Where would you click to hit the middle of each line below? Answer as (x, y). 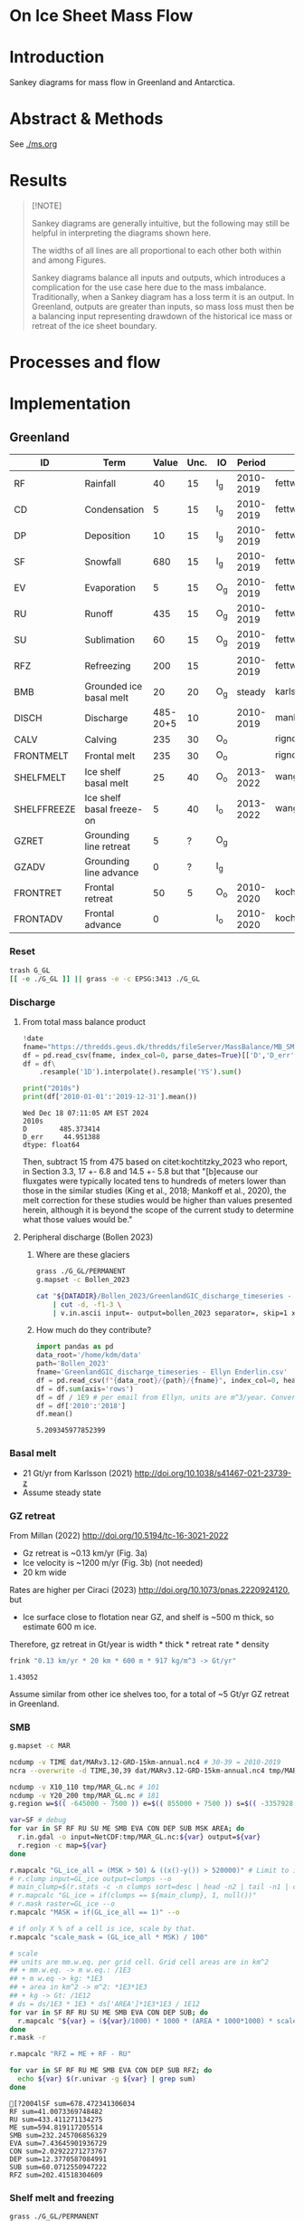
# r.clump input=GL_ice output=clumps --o (90, 1878)
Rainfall (100, 484)
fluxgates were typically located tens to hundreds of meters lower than (154, 1181)
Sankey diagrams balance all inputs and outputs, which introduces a (158, 278)
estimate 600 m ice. (60, 1627)
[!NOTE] (47, 206)
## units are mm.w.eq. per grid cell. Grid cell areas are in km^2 (139, 1962)
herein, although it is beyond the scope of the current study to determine (158, 1210)
